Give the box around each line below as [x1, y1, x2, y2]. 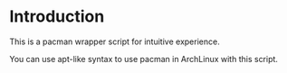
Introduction [9, 6, 105, 27]
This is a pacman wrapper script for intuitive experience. [9, 36, 220, 47]
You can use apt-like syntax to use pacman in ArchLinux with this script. [9, 53, 279, 64]
